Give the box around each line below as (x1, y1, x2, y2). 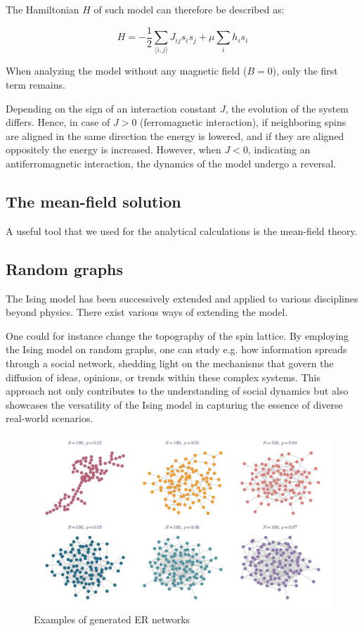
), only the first (272, 63, 338, 78)
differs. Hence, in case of (6, 115, 110, 129)
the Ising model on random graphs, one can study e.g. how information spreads (6, 342, 347, 357)
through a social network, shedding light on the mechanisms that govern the (6, 355, 334, 370)
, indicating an (247, 142, 311, 157)
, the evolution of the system (225, 101, 349, 115)
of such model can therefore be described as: (93, 2, 285, 16)
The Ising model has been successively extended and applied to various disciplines (6, 291, 358, 305)
